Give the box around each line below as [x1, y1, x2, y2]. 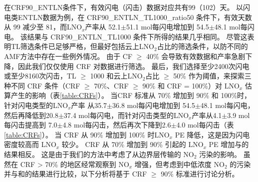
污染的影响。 [199, 148, 242, 159]
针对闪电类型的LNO [4, 99, 68, 110]
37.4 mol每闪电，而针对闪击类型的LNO [63, 109, 189, 120]
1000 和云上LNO [90, 70, 143, 81]
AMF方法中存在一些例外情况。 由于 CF [4, 50, 133, 61]
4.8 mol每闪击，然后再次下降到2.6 [62, 119, 171, 130]
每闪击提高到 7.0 [4, 119, 57, 130]
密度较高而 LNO [4, 139, 56, 149]
